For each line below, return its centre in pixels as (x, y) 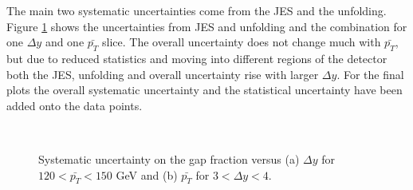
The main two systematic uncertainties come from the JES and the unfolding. (197, 10)
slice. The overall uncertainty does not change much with (242, 42)
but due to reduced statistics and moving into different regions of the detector (197, 58)
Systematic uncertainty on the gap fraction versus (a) (169, 158)
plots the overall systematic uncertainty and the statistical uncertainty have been (205, 90)
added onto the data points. (75, 105)
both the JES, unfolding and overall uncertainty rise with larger (163, 74)
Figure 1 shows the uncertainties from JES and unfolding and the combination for (207, 26)
